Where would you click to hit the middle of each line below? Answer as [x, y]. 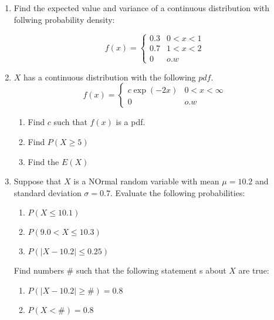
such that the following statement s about [151, 270]
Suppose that [38, 181]
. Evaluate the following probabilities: [177, 192]
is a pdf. [131, 122]
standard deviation [48, 192]
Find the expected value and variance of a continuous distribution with [142, 8]
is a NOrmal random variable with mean [146, 181]
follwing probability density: [64, 19]
